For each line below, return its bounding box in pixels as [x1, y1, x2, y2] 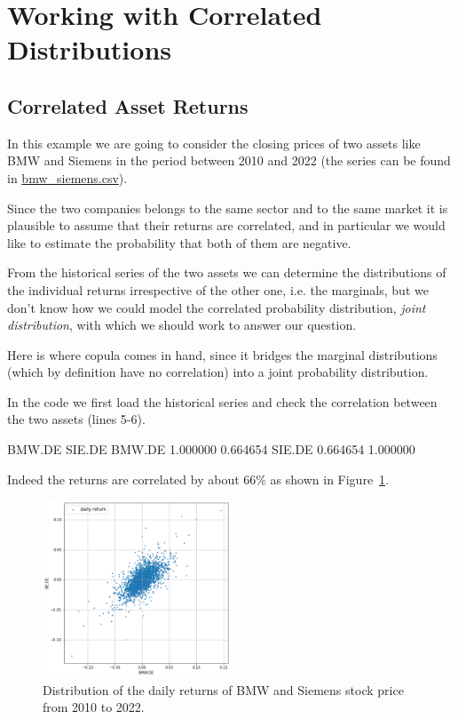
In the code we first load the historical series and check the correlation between [7, 392, 438, 411]
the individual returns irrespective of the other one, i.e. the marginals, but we [7, 280, 429, 299]
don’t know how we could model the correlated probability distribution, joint [7, 298, 426, 316]
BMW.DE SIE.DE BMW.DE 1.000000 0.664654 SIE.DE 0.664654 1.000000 [7, 440, 415, 459]
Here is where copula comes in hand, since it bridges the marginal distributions [7, 345, 438, 363]
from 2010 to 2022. [43, 698, 145, 716]
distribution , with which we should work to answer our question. [7, 316, 357, 334]
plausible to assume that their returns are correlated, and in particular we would [7, 216, 446, 235]
